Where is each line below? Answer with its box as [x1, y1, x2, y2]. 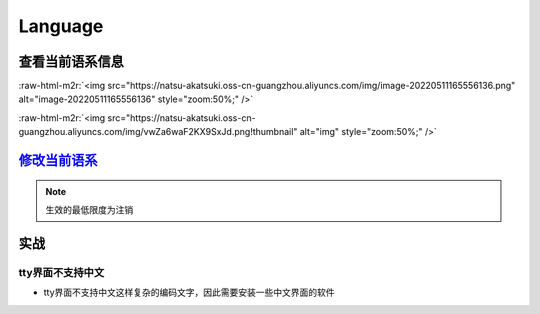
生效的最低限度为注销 [45, 204, 134, 216]
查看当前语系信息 [18, 53, 124, 70]
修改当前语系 [18, 152, 98, 169]
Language [18, 15, 104, 37]
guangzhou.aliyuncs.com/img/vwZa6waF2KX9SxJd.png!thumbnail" [18, 126, 298, 138]
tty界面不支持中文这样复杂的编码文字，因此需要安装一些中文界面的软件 [43, 286, 335, 299]
